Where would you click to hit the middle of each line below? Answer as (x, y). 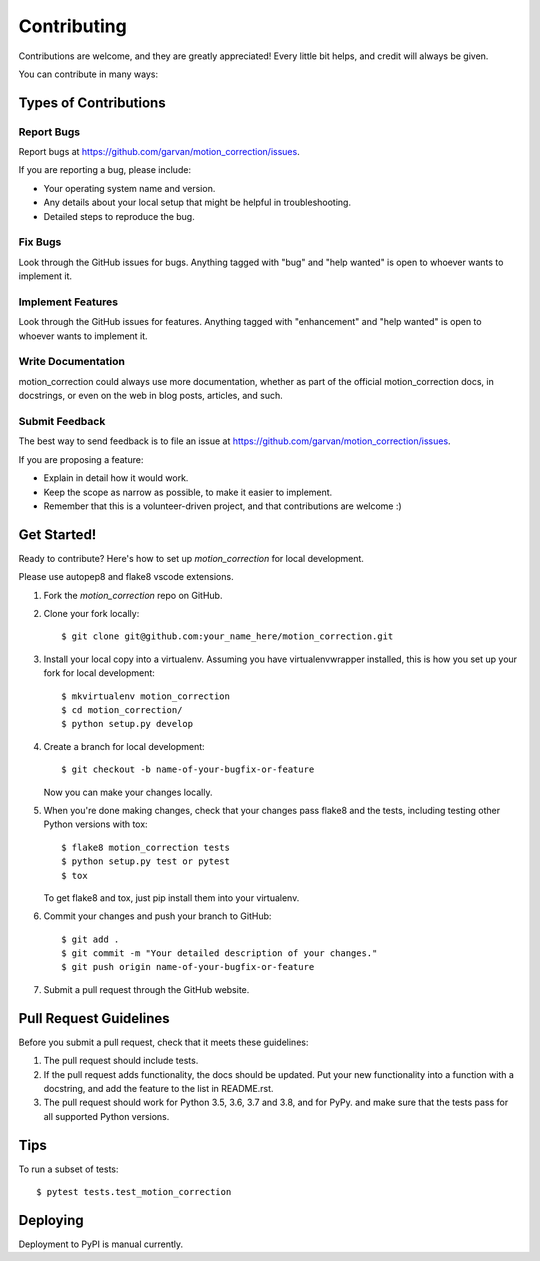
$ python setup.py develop (127, 724)
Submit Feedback (62, 422)
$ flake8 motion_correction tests (145, 847)
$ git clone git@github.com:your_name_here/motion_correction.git (227, 636)
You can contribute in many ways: (88, 74)
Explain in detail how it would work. (116, 478)
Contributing (72, 26)
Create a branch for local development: (124, 746)
